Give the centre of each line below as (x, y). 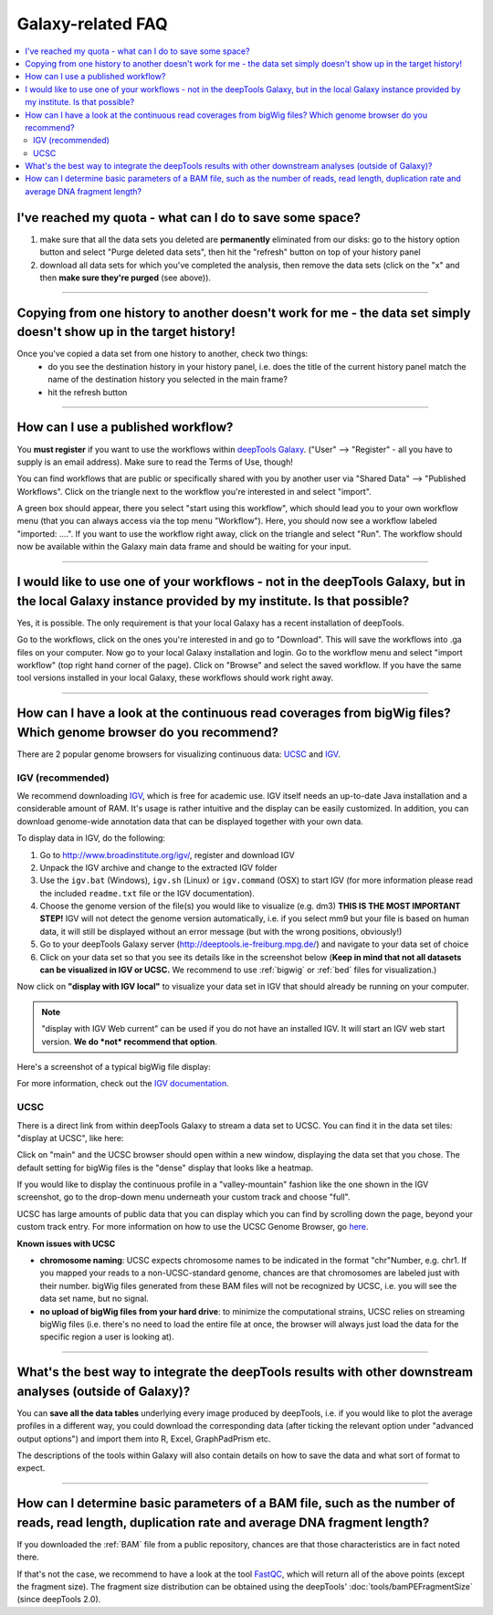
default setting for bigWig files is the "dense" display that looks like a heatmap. (165, 1168)
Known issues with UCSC (66, 1243)
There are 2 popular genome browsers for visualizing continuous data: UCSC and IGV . (179, 754)
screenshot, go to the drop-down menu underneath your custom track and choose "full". (184, 1197)
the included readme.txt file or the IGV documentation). (147, 893)
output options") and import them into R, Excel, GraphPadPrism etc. (144, 1439)
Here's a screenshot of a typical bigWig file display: (114, 1066)
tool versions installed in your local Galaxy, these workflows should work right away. (175, 678)
